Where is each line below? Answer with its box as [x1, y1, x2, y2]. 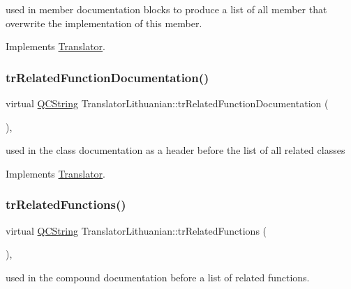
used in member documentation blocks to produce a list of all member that [6, 2, 327, 16]
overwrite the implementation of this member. [6, 15, 202, 30]
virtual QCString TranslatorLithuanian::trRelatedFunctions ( [6, 223, 267, 237]
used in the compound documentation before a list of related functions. [6, 270, 310, 284]
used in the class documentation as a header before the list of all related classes [6, 143, 345, 157]
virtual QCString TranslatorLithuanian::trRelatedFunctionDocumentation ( [6, 96, 329, 110]
